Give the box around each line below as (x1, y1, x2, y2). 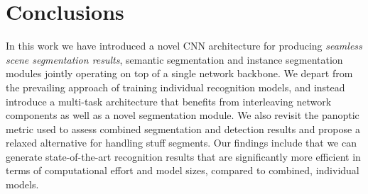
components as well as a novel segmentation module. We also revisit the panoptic (6, 108, 359, 122)
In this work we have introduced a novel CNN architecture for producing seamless (6, 38, 362, 53)
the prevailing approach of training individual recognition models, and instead (6, 79, 345, 94)
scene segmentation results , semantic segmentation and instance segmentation (6, 52, 343, 67)
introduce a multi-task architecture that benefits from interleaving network (6, 93, 332, 108)
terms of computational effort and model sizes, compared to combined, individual (6, 163, 359, 178)
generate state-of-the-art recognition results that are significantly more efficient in (6, 149, 361, 164)
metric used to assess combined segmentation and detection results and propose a (6, 121, 360, 136)
